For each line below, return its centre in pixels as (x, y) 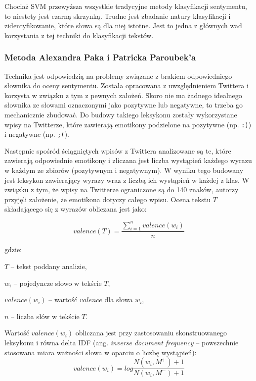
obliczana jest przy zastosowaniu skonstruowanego (151, 333)
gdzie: (13, 249)
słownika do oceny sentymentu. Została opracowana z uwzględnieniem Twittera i (127, 85)
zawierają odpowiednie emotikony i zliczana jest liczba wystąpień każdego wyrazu (128, 160)
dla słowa (119, 299)
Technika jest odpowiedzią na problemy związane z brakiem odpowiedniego (118, 76)
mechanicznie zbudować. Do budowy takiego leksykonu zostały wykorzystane (121, 114)
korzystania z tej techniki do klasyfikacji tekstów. (79, 35)
